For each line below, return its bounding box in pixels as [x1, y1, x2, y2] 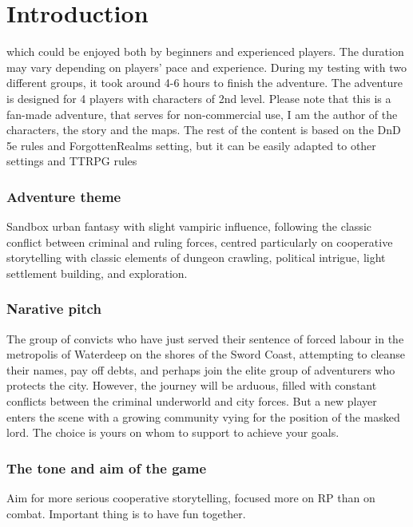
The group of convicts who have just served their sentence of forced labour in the [6, 330, 404, 347]
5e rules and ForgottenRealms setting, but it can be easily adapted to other [6, 137, 376, 153]
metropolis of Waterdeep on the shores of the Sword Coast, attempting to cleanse [6, 346, 406, 363]
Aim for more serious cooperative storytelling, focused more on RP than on [6, 489, 375, 506]
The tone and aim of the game [6, 458, 207, 477]
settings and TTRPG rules [6, 153, 137, 169]
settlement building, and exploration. [6, 264, 188, 281]
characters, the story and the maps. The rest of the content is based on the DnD [6, 121, 401, 138]
